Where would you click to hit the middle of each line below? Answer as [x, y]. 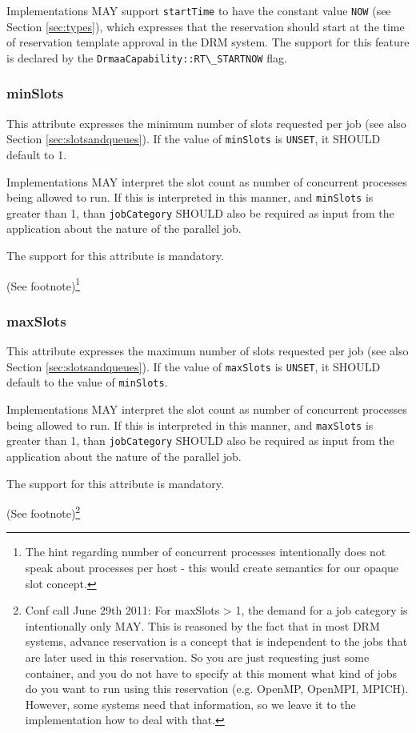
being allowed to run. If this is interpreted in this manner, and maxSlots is [190, 425]
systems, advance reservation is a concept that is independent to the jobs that [216, 641]
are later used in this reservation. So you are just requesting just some [197, 657]
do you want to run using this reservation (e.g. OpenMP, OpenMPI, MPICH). [217, 689]
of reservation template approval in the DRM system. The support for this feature [208, 42]
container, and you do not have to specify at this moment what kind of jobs [211, 673]
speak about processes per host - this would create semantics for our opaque [212, 567]
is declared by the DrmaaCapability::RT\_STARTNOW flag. [147, 57]
